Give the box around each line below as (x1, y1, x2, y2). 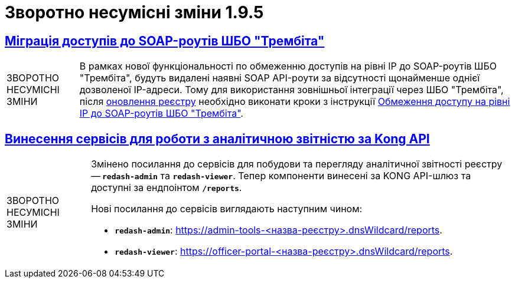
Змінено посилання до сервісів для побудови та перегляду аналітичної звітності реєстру (91, 158, 503, 170)
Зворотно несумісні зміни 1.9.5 (5, 2, 264, 22)
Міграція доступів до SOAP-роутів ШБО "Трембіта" (5, 33, 325, 48)
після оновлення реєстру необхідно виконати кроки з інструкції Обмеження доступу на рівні (79, 96, 510, 108)
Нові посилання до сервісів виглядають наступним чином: (91, 203, 363, 215)
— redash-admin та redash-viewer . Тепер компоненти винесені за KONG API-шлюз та (91, 170, 471, 182)
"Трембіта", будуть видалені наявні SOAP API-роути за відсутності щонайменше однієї (79, 72, 480, 84)
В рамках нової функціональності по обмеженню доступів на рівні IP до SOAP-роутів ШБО (79, 60, 497, 73)
